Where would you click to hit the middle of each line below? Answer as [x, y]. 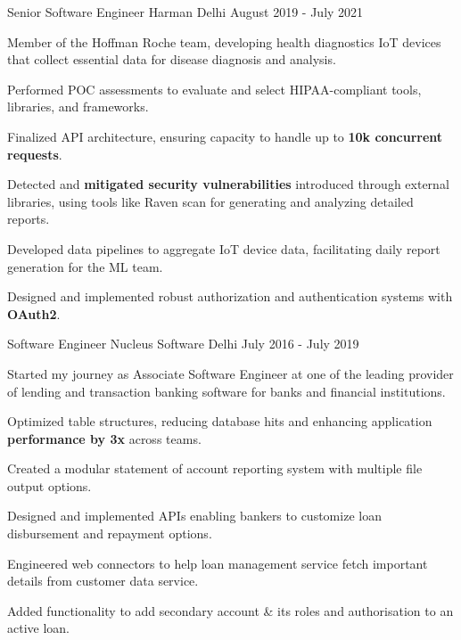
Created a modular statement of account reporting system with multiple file [215, 468]
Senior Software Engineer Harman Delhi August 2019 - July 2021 [185, 12]
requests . [35, 154]
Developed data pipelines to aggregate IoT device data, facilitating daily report [224, 248]
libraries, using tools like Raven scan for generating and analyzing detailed [210, 201]
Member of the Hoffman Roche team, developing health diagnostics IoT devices [224, 41]
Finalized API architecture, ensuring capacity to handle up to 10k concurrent [225, 136]
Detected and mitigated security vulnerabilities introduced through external [228, 184]
